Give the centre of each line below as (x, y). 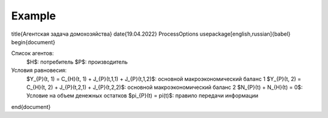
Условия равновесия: (39, 70)
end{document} (31, 107)
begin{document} (33, 42)
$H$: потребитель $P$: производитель (77, 62)
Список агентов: (32, 53)
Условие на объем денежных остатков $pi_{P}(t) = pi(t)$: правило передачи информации (142, 96)
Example (33, 16)
